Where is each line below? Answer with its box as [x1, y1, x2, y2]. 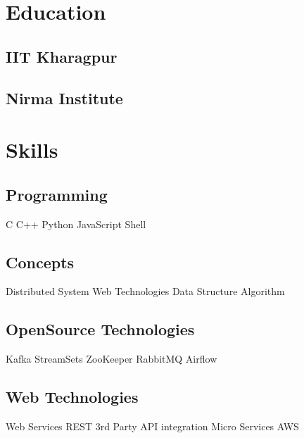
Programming [6, 183, 108, 205]
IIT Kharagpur [6, 45, 118, 67]
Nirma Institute [6, 87, 123, 108]
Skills [6, 135, 58, 164]
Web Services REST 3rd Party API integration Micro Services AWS [6, 418, 299, 433]
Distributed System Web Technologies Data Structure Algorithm [6, 284, 285, 299]
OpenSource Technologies [6, 318, 195, 340]
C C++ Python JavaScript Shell [6, 216, 146, 231]
